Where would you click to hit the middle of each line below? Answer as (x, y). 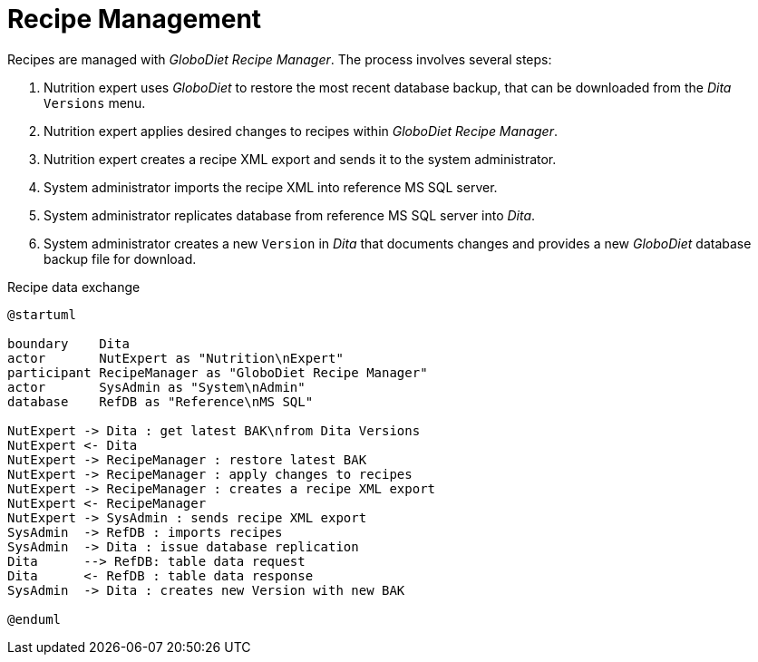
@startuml (42, 314)
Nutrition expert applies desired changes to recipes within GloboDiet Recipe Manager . (301, 131)
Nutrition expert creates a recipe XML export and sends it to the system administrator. (300, 159)
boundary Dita (68, 343)
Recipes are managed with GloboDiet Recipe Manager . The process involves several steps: (280, 59)
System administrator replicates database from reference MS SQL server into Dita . (290, 215)
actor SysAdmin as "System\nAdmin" (156, 387)
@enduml (34, 619)
